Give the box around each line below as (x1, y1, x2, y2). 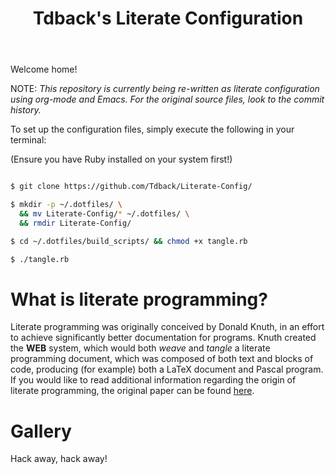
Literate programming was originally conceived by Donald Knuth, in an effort (10, 321, 325, 333)
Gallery (10, 420, 72, 442)
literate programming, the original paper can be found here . (10, 385, 255, 397)
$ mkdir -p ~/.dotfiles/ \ (10, 200, 123, 210)
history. (10, 104, 42, 116)
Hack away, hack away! (10, 453, 108, 465)
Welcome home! (10, 63, 78, 76)
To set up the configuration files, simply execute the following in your (10, 123, 295, 136)
